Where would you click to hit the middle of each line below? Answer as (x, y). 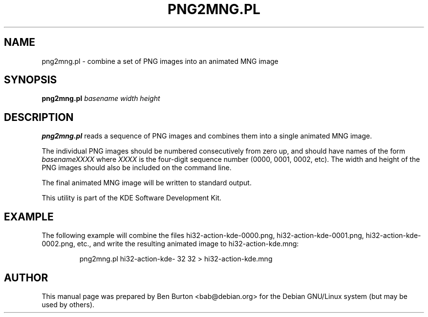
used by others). (68, 304)
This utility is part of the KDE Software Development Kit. (132, 198)
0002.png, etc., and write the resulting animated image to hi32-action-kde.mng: (170, 244)
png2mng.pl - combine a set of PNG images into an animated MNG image (160, 61)
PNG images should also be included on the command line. (137, 168)
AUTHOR (26, 277)
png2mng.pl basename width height (101, 99)
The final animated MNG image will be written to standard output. (147, 183)
